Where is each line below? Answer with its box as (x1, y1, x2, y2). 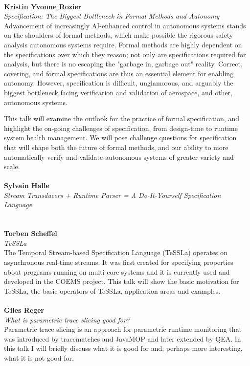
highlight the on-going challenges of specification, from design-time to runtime (4, 123, 238, 133)
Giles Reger (4, 305, 45, 315)
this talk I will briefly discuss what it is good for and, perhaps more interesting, (4, 343, 243, 353)
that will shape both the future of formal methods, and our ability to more (4, 142, 228, 152)
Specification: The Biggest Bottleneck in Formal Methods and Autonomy (4, 11, 220, 21)
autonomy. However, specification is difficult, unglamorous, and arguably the (4, 78, 233, 88)
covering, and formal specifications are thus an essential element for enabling (4, 68, 234, 78)
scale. (4, 161, 20, 172)
